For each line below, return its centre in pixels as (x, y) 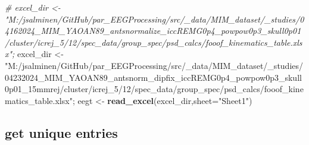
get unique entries (61, 132)
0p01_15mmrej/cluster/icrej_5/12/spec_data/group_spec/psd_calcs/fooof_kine (154, 89)
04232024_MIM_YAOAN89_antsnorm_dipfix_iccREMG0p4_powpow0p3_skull (153, 77)
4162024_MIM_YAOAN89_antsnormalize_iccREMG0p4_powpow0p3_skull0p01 (153, 31)
